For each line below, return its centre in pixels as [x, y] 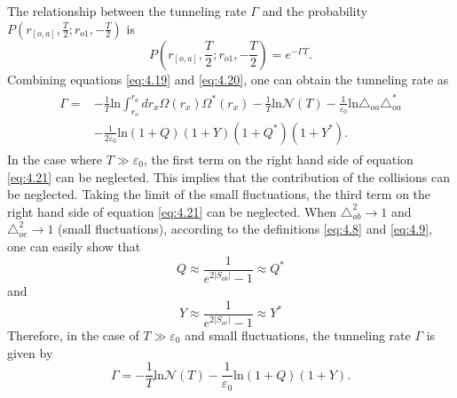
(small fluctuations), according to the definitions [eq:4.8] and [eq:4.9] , [245, 229]
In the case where [55, 159]
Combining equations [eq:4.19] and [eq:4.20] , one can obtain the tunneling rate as [228, 79]
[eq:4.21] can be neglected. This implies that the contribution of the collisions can [228, 176]
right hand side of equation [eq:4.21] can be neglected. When [172, 211]
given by [30, 352]
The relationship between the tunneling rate [127, 11]
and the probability [315, 11]
